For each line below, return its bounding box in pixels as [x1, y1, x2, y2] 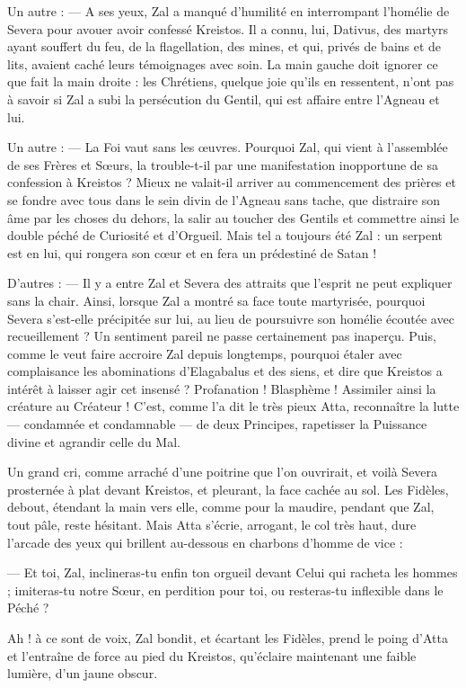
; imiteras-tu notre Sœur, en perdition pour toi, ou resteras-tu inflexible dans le [7, 580, 444, 599]
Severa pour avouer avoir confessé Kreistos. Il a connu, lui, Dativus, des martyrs [7, 19, 448, 38]
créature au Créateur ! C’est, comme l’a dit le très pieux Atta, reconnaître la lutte [7, 397, 460, 415]
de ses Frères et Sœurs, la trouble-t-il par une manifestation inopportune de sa [7, 155, 439, 174]
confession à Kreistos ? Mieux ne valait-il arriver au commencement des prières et [7, 173, 456, 192]
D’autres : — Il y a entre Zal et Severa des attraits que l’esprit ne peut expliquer [7, 273, 453, 292]
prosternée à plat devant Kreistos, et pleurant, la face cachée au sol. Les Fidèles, [7, 479, 449, 498]
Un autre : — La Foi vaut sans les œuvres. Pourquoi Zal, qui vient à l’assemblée [7, 138, 448, 156]
